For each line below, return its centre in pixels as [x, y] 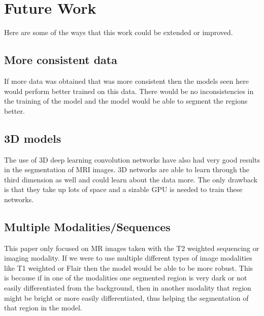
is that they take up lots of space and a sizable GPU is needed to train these [123, 189]
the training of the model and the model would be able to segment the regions [126, 101]
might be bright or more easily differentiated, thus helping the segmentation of [126, 297]
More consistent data [61, 60]
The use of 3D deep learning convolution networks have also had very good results [132, 159]
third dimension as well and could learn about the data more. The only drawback [131, 179]
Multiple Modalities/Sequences [87, 226]
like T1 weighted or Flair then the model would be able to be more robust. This [129, 267]
